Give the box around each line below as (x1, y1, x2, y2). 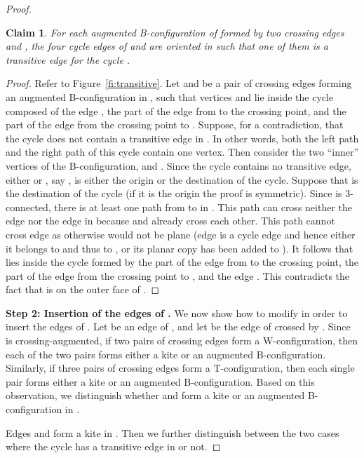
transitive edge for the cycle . (6, 52, 130, 67)
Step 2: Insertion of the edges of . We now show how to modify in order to (6, 305, 348, 320)
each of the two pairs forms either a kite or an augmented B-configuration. (6, 346, 326, 361)
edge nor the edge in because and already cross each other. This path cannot (6, 213, 335, 228)
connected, (6, 199, 51, 214)
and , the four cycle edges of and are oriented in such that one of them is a (6, 39, 328, 53)
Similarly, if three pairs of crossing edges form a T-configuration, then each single (6, 361, 355, 375)
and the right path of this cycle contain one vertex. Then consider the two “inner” (6, 144, 359, 159)
